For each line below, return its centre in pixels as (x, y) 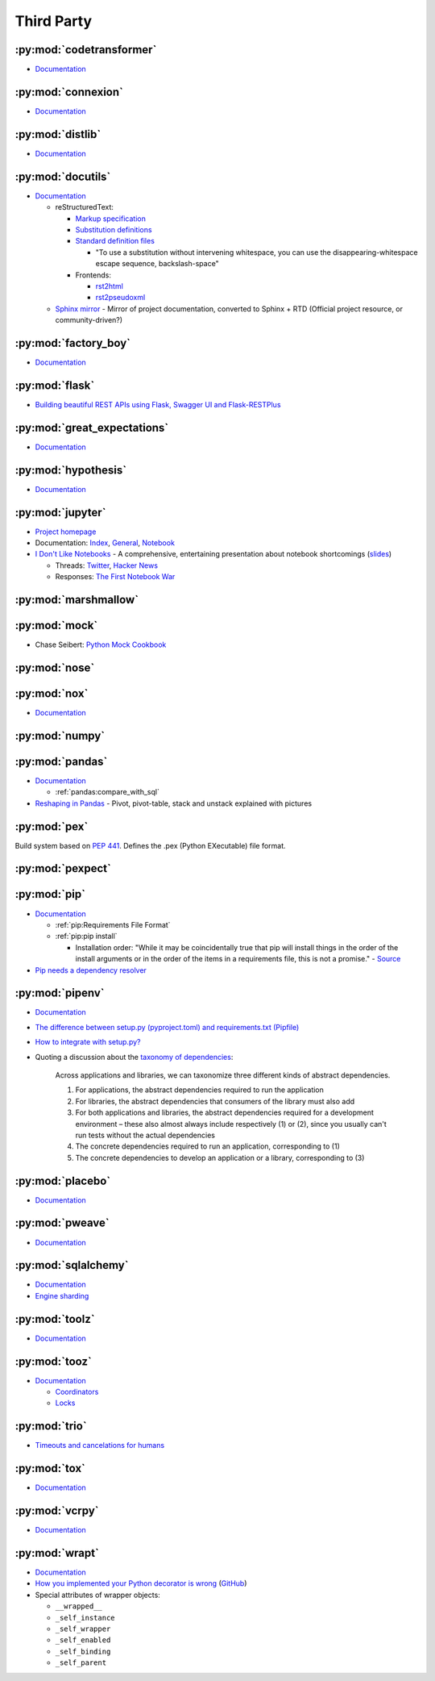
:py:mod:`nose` (55, 667)
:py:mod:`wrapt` (57, 1553)
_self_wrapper (83, 1629)
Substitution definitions (114, 229)
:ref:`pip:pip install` (86, 936)
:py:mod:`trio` (51, 1427)
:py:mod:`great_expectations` (92, 428)
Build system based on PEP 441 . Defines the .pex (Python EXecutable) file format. (150, 845)
